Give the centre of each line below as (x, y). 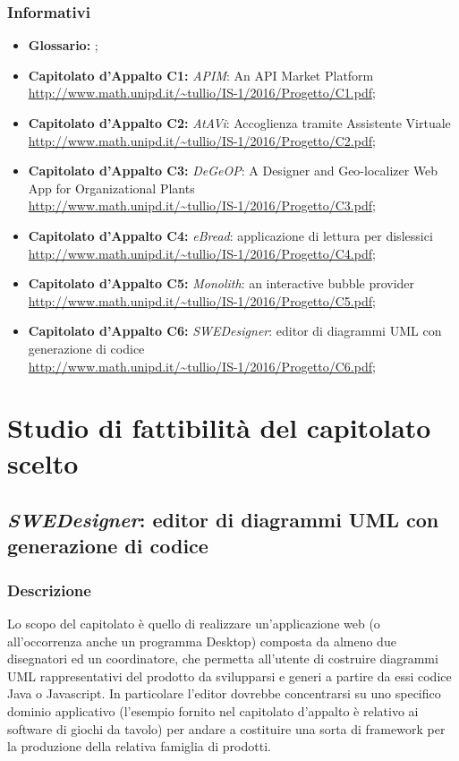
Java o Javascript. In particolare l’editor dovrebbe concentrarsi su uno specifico (224, 693)
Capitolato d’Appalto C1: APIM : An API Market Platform (201, 75)
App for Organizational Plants (111, 188)
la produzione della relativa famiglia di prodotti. (139, 746)
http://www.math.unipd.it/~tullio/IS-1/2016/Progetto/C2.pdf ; (202, 140)
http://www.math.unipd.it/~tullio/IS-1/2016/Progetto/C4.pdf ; (202, 253)
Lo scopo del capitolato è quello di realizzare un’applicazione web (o (194, 624)
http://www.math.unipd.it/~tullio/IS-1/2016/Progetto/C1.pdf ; (202, 93)
